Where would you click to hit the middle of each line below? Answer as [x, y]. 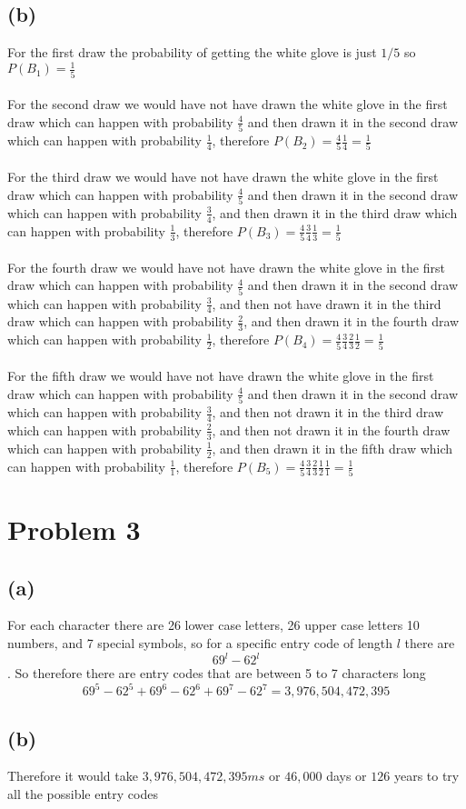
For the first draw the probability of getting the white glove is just [192, 52]
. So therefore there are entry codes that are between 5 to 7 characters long [217, 673]
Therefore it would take [73, 776]
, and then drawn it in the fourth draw [352, 321]
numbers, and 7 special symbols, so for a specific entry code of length [200, 643]
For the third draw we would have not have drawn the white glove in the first [223, 177]
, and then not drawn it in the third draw [328, 412]
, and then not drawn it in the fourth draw [331, 429]
